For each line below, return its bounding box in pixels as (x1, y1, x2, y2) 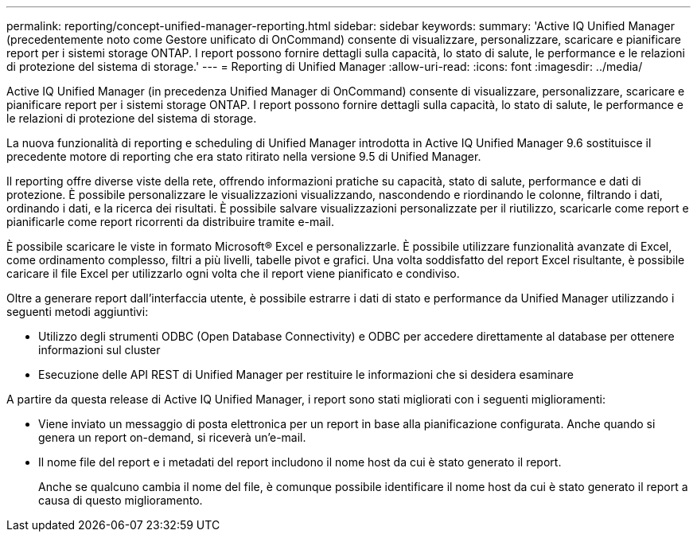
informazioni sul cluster (38, 343, 161, 357)
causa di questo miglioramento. (38, 493, 203, 507)
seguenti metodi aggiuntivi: (6, 305, 149, 318)
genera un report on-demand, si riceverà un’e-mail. (38, 431, 306, 444)
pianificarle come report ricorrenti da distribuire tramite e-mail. (6, 215, 334, 228)
